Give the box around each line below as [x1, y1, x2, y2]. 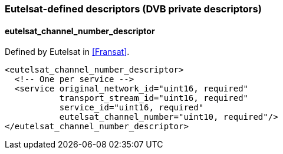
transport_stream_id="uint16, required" [59, 93, 249, 103]
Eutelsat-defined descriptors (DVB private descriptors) [5, 3, 262, 15]
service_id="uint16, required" [59, 103, 204, 113]
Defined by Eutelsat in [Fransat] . [5, 47, 130, 57]
